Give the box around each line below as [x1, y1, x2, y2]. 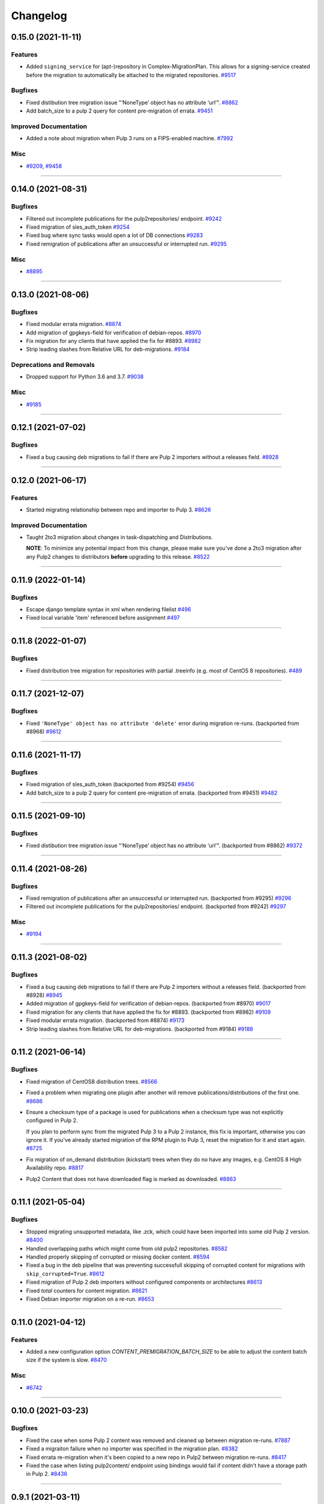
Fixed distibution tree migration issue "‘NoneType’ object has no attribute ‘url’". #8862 [26, 99, 238, 106]
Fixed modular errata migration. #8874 [26, 321, 122, 328]
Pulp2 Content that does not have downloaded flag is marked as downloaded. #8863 [26, 1175, 236, 1182]
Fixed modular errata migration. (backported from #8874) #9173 [26, 1017, 185, 1024]
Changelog [11, 9, 67, 22]
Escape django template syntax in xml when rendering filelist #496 [26, 605, 191, 613]
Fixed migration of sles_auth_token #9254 [26, 223, 130, 231]
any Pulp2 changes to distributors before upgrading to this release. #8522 [26, 553, 210, 560]
